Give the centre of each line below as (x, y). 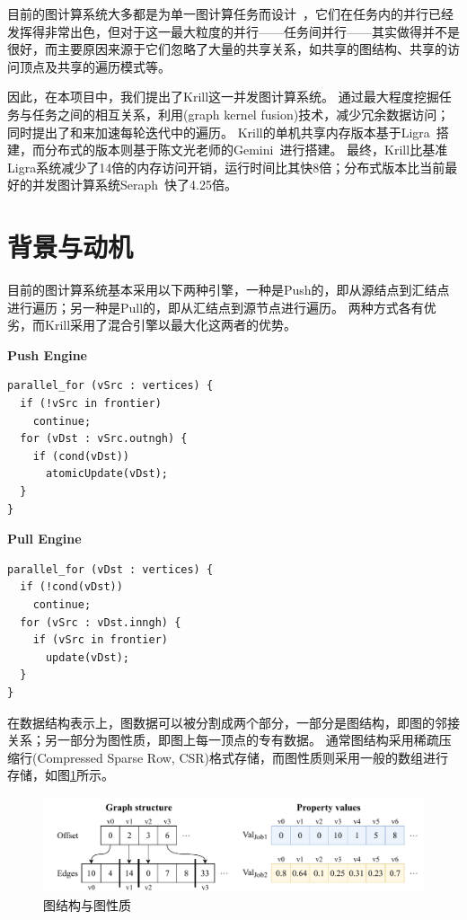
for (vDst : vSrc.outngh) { (104, 439)
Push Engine (47, 354)
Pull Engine (44, 539)
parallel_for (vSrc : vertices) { (110, 386)
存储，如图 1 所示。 (61, 775)
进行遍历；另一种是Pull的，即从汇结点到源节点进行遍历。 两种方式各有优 (222, 307)
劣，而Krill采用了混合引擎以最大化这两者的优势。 (152, 325)
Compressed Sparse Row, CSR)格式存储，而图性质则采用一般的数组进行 (243, 757)
